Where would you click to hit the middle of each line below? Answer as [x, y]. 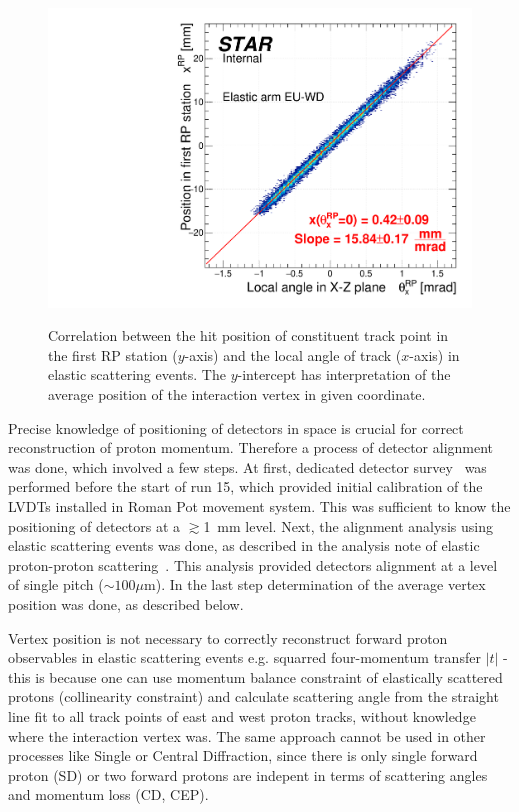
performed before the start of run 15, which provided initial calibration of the [245, 486]
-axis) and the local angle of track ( [293, 354]
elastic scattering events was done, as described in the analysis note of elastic [244, 545]
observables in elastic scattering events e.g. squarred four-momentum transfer [244, 657]
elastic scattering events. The [137, 374]
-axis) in [434, 354]
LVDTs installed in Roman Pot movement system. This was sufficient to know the [259, 506]
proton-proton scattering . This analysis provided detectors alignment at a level [253, 564]
